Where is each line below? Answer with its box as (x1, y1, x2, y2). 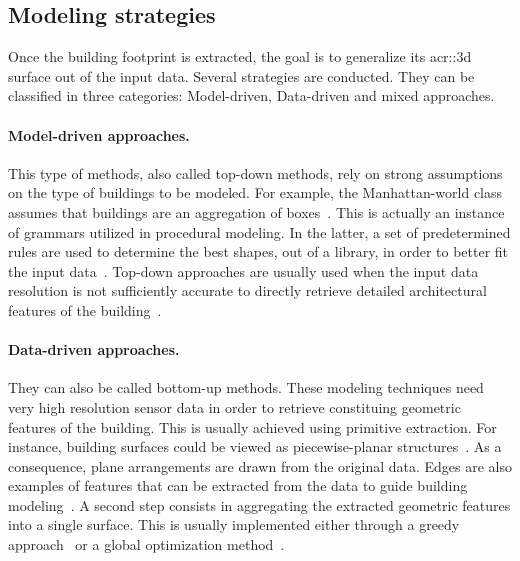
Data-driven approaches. (8, 339, 180, 360)
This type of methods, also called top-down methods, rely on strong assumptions (8, 162, 503, 183)
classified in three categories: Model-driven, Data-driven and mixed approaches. (8, 85, 495, 106)
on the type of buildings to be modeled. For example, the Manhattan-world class (8, 182, 503, 203)
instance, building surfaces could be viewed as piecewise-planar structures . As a (8, 436, 502, 457)
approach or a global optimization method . (8, 534, 285, 555)
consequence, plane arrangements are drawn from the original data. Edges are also (8, 455, 512, 476)
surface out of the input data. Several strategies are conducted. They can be (8, 65, 475, 86)
